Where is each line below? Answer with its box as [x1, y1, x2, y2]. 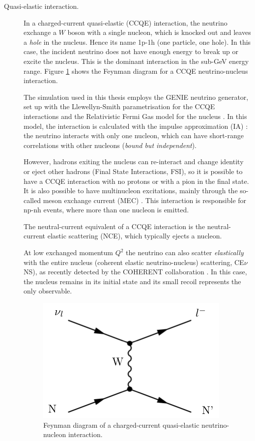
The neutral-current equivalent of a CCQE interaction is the [24, 221, 205, 231]
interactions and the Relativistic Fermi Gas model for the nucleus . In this [24, 111, 247, 121]
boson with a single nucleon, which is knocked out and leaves [67, 27, 251, 37]
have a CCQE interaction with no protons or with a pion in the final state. [24, 176, 249, 186]
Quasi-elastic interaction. [4, 1, 79, 11]
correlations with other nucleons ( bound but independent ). [24, 140, 197, 150]
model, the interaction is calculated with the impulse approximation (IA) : [24, 120, 248, 131]
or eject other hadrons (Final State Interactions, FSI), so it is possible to [24, 166, 243, 176]
